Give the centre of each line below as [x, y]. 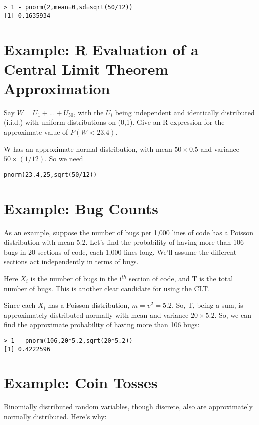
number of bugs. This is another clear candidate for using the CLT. [107, 288]
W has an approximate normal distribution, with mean [88, 148]
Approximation [57, 88]
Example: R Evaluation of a [101, 49]
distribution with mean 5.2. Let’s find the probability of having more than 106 [124, 242]
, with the [89, 112]
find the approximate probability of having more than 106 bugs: [102, 325]
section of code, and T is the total [181, 278]
